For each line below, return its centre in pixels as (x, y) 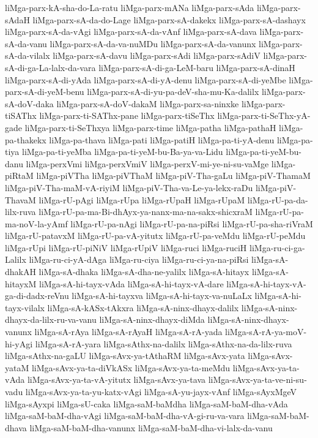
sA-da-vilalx (28, 55)
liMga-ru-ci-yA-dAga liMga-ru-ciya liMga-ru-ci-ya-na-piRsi (139, 259)
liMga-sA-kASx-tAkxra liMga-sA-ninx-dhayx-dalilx (143, 307)
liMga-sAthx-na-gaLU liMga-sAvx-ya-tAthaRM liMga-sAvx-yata (125, 356)
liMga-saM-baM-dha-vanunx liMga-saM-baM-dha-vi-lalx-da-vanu (151, 427)
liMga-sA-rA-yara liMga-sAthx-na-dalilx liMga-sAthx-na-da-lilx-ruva (164, 343)
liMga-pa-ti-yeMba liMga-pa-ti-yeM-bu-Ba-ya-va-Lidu (122, 152)
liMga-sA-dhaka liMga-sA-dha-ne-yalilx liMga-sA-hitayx (144, 272)
